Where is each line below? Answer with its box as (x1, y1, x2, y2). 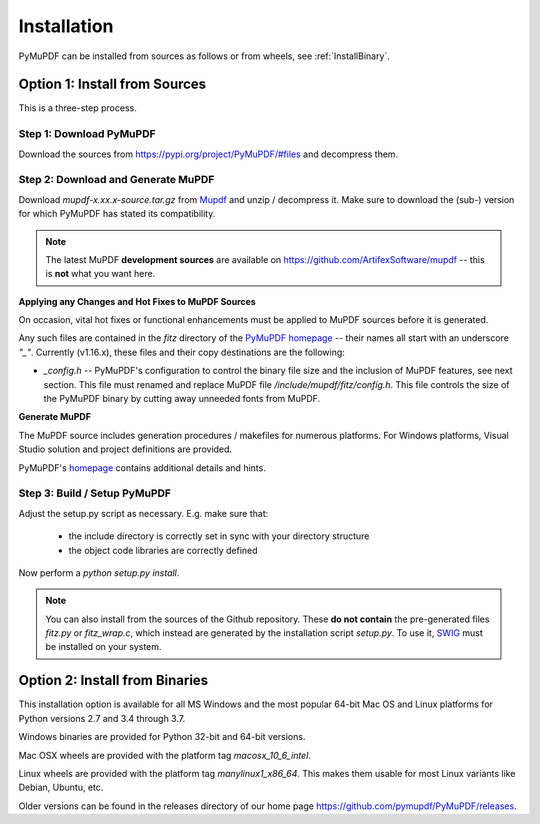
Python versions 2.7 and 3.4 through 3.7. (18, 712, 186, 724)
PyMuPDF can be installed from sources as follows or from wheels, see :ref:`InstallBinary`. (18, 50, 390, 62)
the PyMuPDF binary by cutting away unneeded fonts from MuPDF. (43, 393, 321, 405)
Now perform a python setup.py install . (18, 566, 180, 579)
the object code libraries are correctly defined (68, 544, 259, 556)
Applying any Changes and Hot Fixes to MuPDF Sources (18, 295, 257, 307)
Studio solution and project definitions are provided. (18, 443, 233, 455)
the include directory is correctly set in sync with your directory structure (68, 530, 370, 542)
